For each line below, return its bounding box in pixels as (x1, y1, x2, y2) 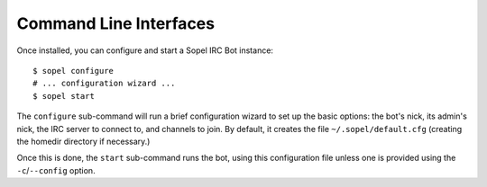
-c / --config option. (16, 165, 96, 175)
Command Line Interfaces (16, 13, 216, 33)
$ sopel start (32, 91, 95, 101)
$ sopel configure (32, 66, 115, 76)
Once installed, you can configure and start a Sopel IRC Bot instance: (16, 45, 274, 56)
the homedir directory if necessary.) (16, 136, 151, 147)
